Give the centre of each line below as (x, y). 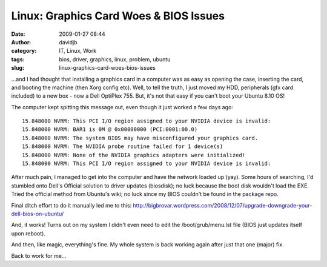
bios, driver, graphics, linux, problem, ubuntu (115, 59)
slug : (18, 68)
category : (24, 51)
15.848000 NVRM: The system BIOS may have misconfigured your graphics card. (140, 138)
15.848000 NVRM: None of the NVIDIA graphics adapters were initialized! (134, 155)
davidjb (68, 42)
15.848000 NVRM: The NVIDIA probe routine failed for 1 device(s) (123, 147)
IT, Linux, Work (78, 51)
